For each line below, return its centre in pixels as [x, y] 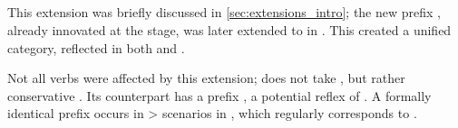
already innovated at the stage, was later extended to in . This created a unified [229, 29]
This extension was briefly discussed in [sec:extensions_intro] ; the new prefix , [224, 12]
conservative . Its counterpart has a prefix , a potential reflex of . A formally [219, 95]
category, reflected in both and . [96, 47]
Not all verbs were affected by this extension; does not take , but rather [206, 78]
